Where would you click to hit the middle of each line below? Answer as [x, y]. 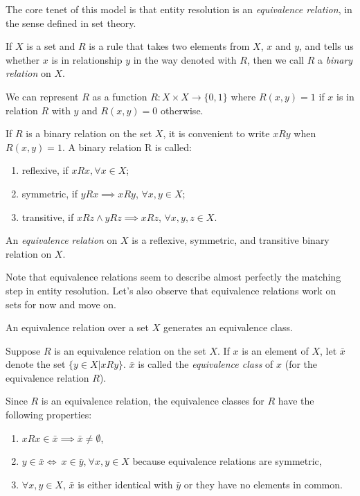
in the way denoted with [185, 59]
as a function [120, 96]
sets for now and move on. [61, 304]
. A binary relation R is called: [127, 147]
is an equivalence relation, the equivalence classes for [153, 401]
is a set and [51, 46]
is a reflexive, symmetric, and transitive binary [231, 240]
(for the [301, 364]
